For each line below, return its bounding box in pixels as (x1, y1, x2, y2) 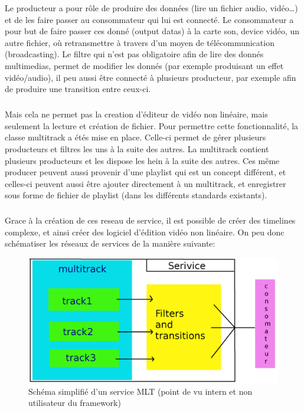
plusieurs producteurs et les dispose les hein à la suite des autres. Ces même (5, 154, 280, 166)
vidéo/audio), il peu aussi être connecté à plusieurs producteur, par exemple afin (5, 71, 296, 83)
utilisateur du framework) (28, 396, 121, 409)
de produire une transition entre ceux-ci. (5, 83, 151, 95)
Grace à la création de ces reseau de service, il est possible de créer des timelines (5, 214, 296, 227)
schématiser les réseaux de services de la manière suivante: (5, 237, 215, 250)
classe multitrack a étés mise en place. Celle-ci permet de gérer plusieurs (5, 131, 266, 143)
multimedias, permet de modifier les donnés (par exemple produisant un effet (5, 59, 284, 71)
